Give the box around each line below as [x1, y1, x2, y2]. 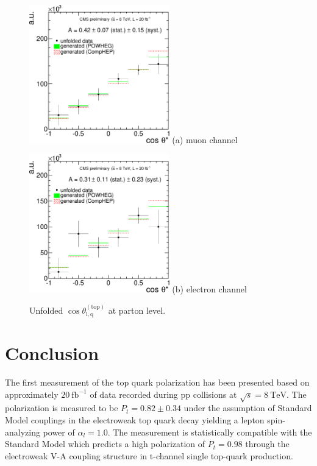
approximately [5, 387, 59, 400]
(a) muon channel [172, 133, 238, 146]
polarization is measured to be [5, 401, 118, 414]
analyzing [5, 425, 40, 438]
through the [245, 437, 290, 450]
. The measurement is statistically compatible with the [107, 425, 312, 438]
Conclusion [5, 341, 99, 365]
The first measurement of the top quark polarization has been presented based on [5, 376, 310, 389]
